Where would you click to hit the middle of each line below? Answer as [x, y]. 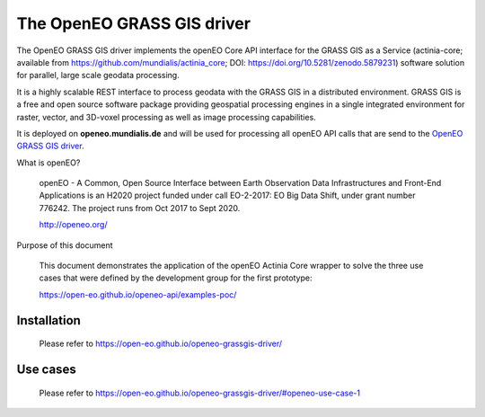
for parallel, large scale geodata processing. [98, 75]
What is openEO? [48, 163]
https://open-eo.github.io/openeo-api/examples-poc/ [138, 294]
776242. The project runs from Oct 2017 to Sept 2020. [140, 208]
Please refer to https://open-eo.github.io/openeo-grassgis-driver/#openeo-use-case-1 [200, 393]
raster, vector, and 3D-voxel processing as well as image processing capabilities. [166, 117]
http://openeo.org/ [73, 225]
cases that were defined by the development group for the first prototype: [176, 278]
